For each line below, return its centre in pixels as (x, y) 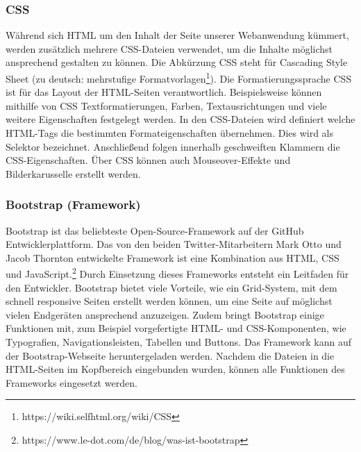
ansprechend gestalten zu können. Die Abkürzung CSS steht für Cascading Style (177, 62)
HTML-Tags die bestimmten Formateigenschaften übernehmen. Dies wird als (170, 133)
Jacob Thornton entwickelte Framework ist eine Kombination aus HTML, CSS (173, 257)
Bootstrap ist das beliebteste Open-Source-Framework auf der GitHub (155, 230)
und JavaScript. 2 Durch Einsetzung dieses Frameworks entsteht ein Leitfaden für (177, 273)
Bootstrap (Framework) (73, 204)
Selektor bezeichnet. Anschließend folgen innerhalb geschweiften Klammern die (173, 146)
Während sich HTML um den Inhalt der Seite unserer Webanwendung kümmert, (177, 35)
